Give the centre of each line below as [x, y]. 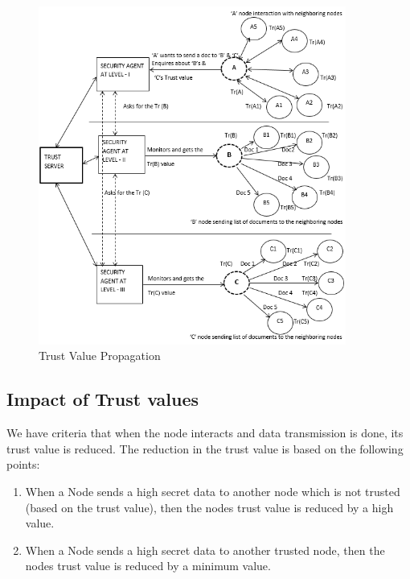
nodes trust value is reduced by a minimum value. [148, 566]
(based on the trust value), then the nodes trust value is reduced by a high [209, 507]
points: [23, 464]
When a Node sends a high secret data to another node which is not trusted [213, 491]
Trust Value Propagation [100, 356]
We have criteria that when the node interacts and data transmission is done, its [205, 433]
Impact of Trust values [103, 399]
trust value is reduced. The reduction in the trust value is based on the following [205, 448]
